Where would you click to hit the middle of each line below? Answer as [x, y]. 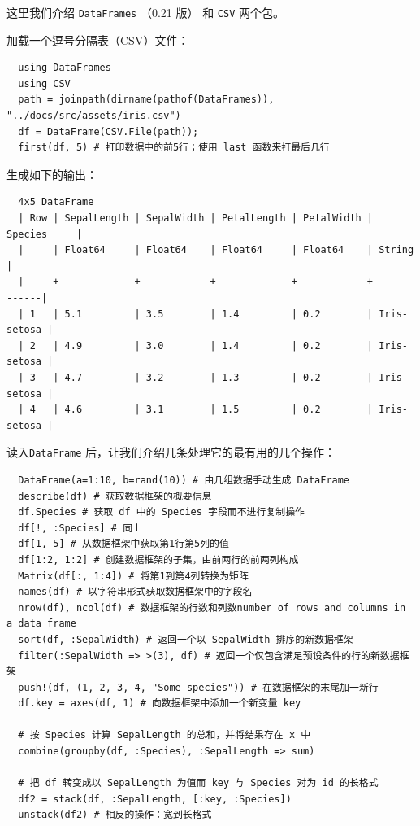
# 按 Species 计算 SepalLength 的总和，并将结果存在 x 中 [165, 735]
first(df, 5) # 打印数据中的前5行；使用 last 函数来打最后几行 [174, 148]
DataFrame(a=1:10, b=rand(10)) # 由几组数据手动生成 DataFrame [184, 480]
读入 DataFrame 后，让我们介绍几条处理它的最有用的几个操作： [171, 452]
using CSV [44, 83]
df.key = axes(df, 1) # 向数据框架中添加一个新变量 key [160, 704]
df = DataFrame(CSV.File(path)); [108, 131]
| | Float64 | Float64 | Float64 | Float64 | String [216, 250]
